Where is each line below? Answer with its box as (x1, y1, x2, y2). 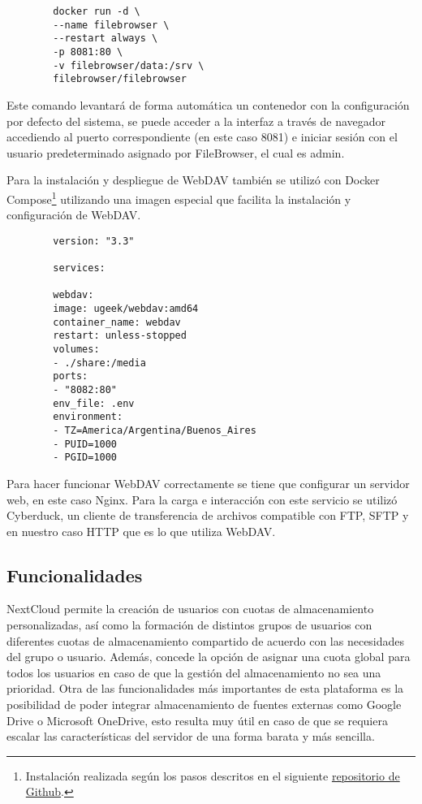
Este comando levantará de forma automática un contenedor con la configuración (6, 96, 410, 113)
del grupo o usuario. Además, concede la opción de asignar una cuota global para (6, 648, 411, 665)
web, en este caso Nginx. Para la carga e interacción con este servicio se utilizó (6, 491, 398, 508)
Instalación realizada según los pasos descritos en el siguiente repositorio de (25, 767, 400, 784)
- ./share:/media (53, 357, 146, 369)
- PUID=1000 (53, 438, 118, 450)
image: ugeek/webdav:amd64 (53, 303, 199, 315)
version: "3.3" (53, 235, 135, 247)
